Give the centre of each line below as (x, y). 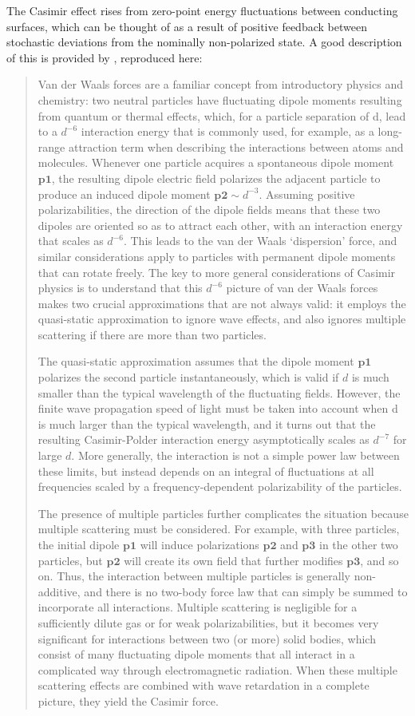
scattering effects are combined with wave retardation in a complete (204, 685)
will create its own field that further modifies (233, 560)
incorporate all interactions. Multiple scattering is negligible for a (198, 607)
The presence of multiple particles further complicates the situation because (223, 513)
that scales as (71, 241)
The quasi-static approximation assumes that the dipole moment (196, 361)
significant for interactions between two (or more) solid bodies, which (207, 638)
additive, (59, 591)
